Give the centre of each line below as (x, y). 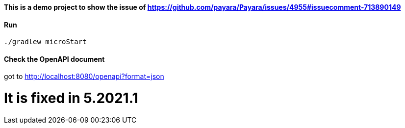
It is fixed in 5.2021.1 (71, 98)
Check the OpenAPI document (54, 59)
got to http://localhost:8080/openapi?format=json (84, 77)
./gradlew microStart (45, 42)
